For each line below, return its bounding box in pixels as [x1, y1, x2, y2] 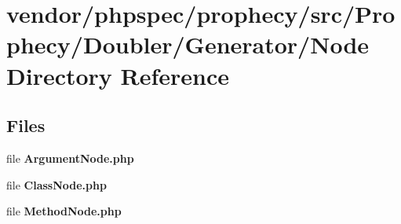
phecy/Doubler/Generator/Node [6, 28, 370, 61]
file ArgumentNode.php [6, 149, 134, 166]
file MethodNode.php [6, 203, 122, 219]
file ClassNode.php [6, 176, 107, 193]
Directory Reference [6, 59, 230, 91]
